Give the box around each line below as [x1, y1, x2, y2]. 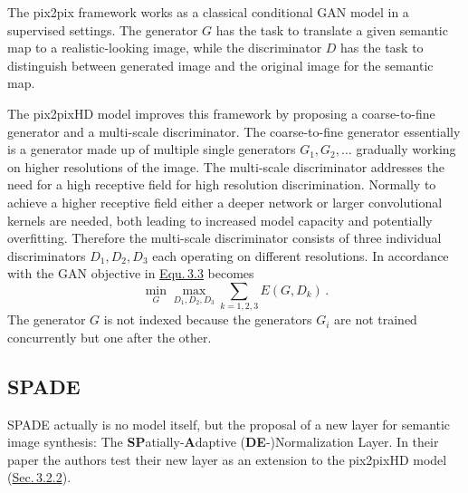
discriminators [7, 246, 86, 265]
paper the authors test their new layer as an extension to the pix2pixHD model [7, 449, 447, 469]
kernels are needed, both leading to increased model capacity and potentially [7, 210, 433, 229]
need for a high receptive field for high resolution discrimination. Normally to [7, 175, 436, 194]
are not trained [334, 310, 417, 329]
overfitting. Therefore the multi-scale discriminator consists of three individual [7, 228, 442, 247]
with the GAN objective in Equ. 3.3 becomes [7, 264, 254, 283]
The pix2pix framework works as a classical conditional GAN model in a [7, 3, 409, 21]
